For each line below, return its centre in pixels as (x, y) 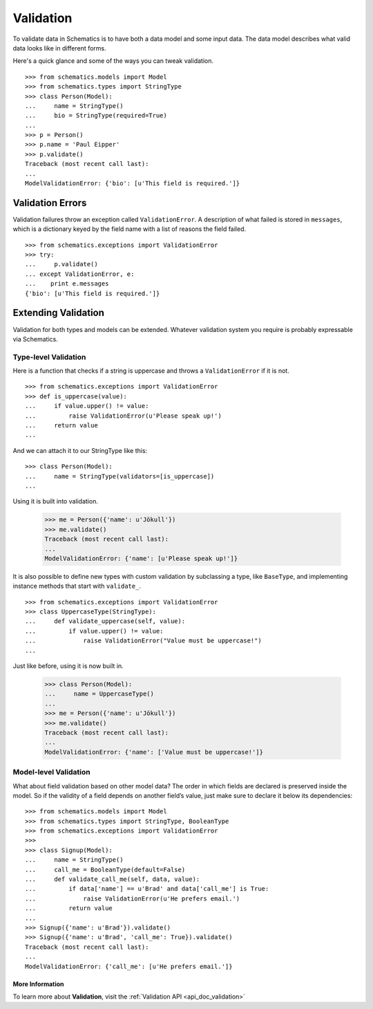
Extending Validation (59, 313)
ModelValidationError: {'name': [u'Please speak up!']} (141, 558)
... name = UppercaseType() (99, 694)
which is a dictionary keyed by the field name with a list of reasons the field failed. (130, 229)
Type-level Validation (49, 357)
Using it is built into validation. (55, 501)
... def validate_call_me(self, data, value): (113, 879)
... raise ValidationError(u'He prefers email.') (133, 898)
